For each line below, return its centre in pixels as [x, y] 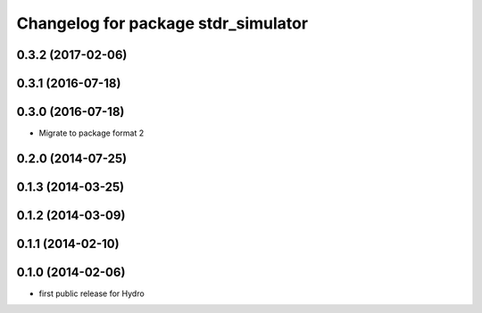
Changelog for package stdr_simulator [162, 23]
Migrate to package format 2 [91, 133]
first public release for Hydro [91, 293]
